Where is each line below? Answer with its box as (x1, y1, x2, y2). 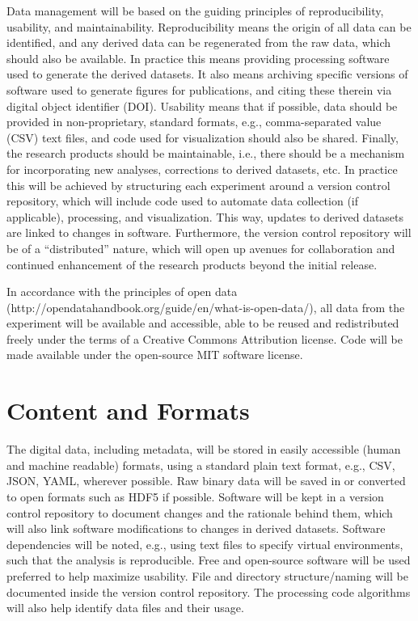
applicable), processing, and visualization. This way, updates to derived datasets (6, 208, 404, 225)
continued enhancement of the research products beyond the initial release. (6, 256, 378, 272)
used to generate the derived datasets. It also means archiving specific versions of (6, 65, 408, 82)
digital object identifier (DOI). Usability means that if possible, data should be (6, 97, 398, 114)
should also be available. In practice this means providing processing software (6, 49, 390, 66)
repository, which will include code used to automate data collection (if (6, 192, 359, 209)
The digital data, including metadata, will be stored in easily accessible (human (6, 441, 401, 458)
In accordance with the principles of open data (6, 283, 238, 300)
